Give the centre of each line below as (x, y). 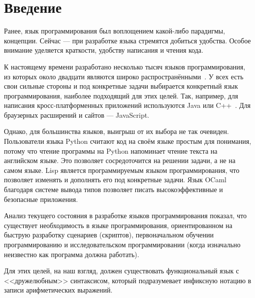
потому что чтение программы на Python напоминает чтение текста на (111, 150)
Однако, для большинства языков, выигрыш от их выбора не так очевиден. (116, 131)
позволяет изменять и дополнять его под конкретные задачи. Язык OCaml (115, 180)
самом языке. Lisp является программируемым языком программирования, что (122, 170)
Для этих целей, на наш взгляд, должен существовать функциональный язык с (122, 271)
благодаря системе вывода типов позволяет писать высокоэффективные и (113, 189)
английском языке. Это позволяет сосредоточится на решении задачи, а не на (120, 160)
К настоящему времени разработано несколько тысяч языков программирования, (125, 66)
